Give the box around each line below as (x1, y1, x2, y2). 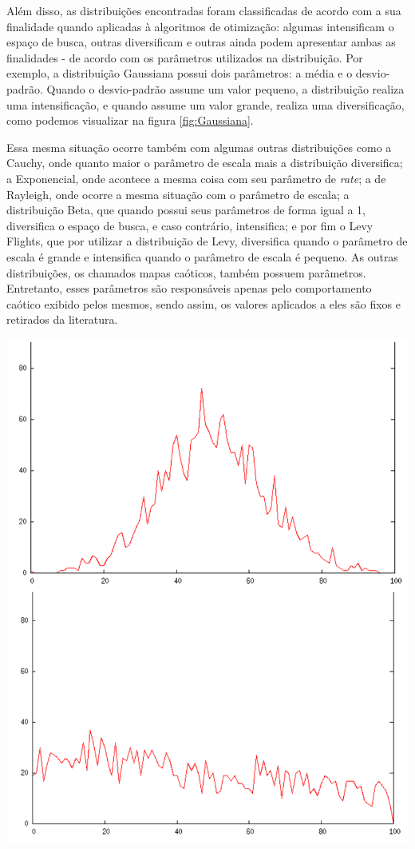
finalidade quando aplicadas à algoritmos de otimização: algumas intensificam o (6, 18, 394, 34)
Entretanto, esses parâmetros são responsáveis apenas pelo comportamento (6, 280, 372, 297)
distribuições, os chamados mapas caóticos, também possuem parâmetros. (6, 264, 366, 281)
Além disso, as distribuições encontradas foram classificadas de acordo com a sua (6, 2, 401, 18)
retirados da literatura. (6, 311, 118, 328)
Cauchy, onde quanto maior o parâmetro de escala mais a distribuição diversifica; (6, 154, 403, 171)
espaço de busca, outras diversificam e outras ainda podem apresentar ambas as (6, 34, 396, 50)
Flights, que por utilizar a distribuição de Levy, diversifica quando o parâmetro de (6, 233, 408, 249)
